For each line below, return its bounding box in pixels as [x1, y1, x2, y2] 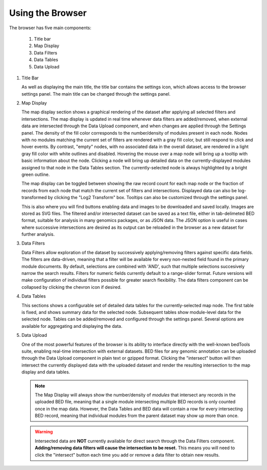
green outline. [21, 171, 50, 177]
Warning [35, 429, 53, 435]
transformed [21, 195, 47, 201]
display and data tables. [21, 369, 70, 375]
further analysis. [21, 231, 55, 237]
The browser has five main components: [9, 25, 91, 31]
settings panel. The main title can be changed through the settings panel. [21, 91, 171, 97]
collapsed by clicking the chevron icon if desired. [21, 284, 122, 290]
